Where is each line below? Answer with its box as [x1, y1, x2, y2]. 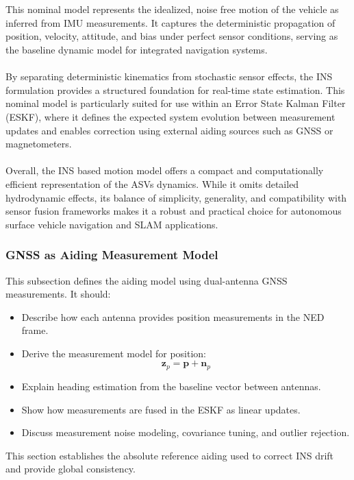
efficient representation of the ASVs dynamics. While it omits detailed [5, 176, 299, 191]
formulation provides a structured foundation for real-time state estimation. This [5, 82, 345, 97]
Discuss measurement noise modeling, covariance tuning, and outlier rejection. [21, 425, 350, 440]
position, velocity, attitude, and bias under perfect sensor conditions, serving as [5, 29, 338, 43]
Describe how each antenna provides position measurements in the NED [21, 309, 325, 324]
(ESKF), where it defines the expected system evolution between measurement [5, 109, 336, 123]
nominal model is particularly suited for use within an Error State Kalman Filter [5, 96, 346, 110]
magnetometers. [5, 136, 72, 151]
